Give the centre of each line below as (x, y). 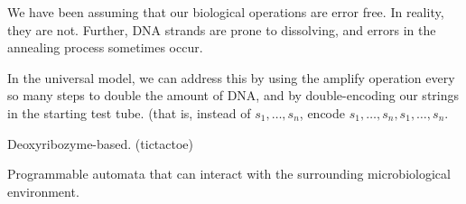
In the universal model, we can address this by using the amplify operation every (231, 77)
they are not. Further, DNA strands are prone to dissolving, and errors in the (222, 29)
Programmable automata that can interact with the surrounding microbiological (229, 174)
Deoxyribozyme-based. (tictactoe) (101, 143)
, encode (322, 112)
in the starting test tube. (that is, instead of (129, 112)
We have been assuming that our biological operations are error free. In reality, (226, 12)
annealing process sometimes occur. (105, 47)
